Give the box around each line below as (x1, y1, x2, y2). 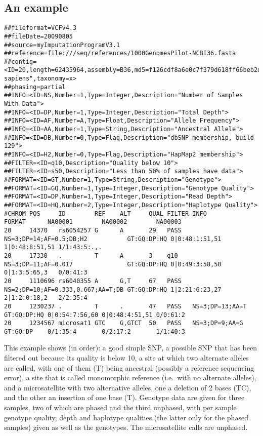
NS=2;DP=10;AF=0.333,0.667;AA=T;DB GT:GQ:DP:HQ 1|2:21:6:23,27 (4, 286, 222, 293)
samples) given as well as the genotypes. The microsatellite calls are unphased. (4, 422, 248, 432)
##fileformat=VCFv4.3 (4, 24, 77, 32)
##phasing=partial (4, 83, 66, 91)
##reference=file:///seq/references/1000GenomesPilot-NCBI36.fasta (4, 50, 236, 57)
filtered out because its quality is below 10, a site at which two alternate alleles (4, 352, 249, 363)
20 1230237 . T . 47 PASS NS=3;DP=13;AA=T (4, 302, 247, 310)
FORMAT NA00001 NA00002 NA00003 (4, 218, 182, 226)
